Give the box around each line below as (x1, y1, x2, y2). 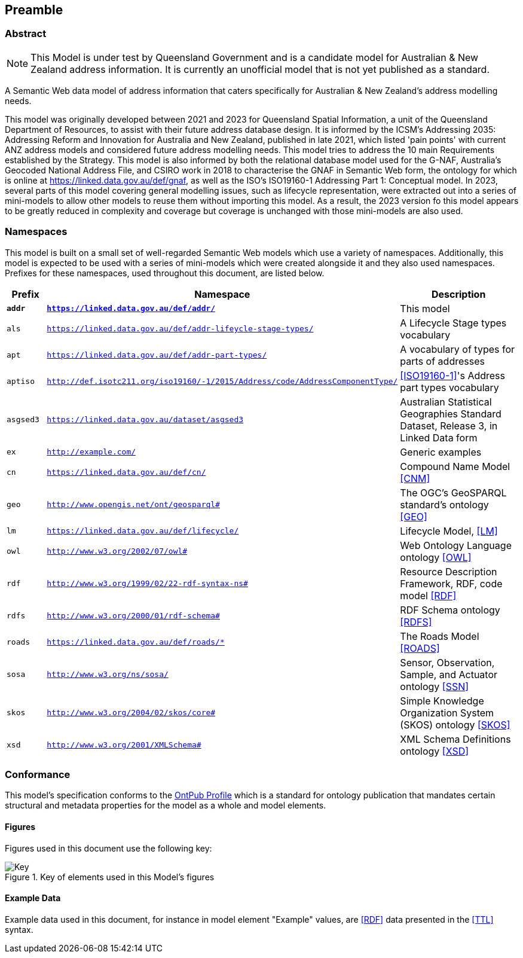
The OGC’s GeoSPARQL (400, 486, 507, 499)
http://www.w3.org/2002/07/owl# (47, 547, 188, 556)
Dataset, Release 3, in (400, 419, 498, 432)
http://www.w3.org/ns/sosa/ (47, 670, 169, 679)
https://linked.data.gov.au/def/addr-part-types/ (47, 350, 267, 360)
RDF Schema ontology (400, 603, 500, 616)
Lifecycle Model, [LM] (400, 524, 498, 537)
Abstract (5, 28, 47, 40)
